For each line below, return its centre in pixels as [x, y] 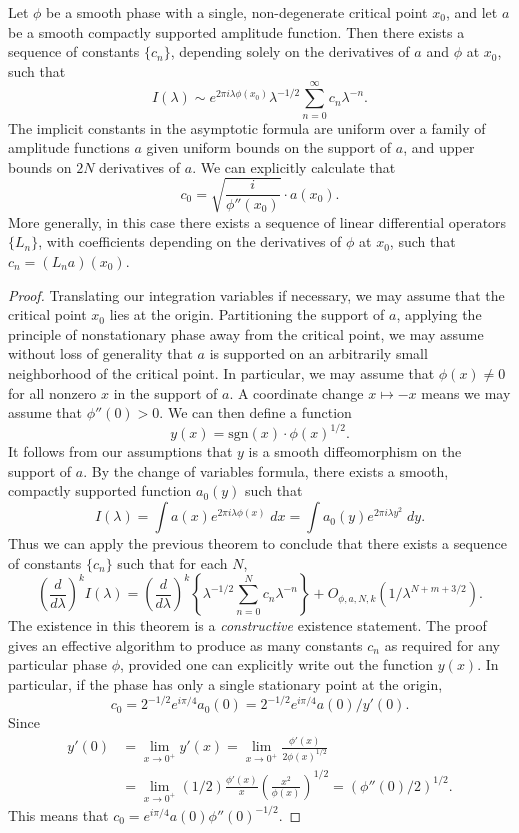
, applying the [439, 314]
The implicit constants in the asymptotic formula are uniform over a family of [247, 127]
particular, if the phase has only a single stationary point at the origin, [225, 684]
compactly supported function [100, 490]
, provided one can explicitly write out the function [276, 664]
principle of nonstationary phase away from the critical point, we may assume [246, 333]
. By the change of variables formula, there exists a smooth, [266, 470]
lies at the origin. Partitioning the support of [247, 314]
